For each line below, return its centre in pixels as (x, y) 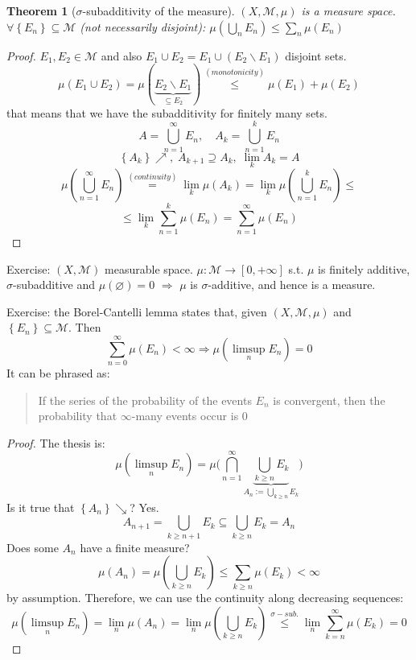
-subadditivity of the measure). (159, 10)
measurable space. (149, 268)
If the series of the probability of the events (145, 400)
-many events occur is (185, 416)
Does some (33, 547)
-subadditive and (54, 285)
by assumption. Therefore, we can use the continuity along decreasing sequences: (205, 598)
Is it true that (41, 507)
